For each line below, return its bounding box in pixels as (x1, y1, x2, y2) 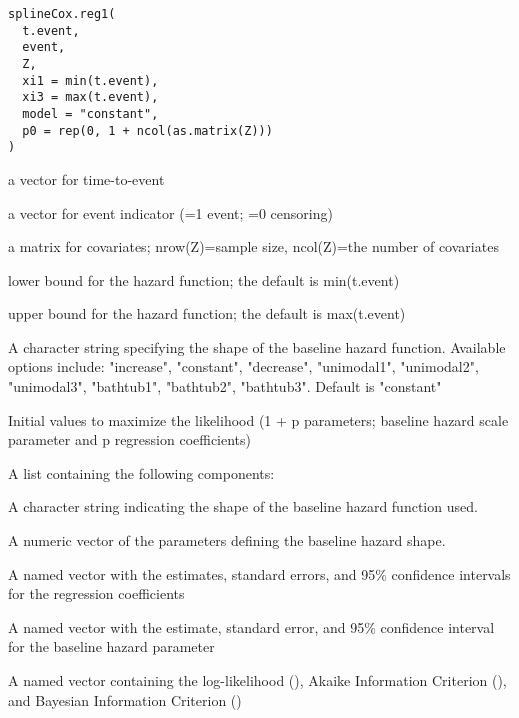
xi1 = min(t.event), (22, 73, 159, 88)
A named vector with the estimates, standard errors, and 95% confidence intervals (8, 563, 511, 584)
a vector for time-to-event (8, 168, 165, 189)
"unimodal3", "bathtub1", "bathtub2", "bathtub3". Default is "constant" (8, 376, 442, 397)
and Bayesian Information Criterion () (8, 689, 242, 710)
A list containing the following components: (8, 462, 275, 483)
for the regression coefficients (8, 583, 185, 604)
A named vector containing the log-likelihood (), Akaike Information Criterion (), (8, 670, 507, 690)
